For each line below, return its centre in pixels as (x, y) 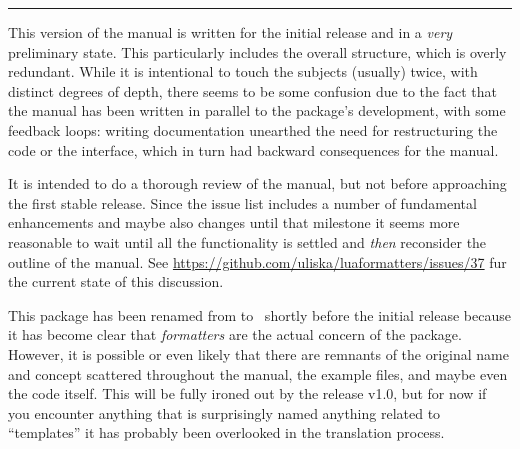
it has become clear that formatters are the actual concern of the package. (235, 334)
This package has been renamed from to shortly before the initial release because (259, 314)
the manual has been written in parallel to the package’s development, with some (257, 110)
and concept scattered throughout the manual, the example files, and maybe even (258, 373)
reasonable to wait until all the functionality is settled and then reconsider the (247, 241)
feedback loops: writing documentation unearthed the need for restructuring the (253, 129)
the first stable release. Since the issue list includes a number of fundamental (242, 202)
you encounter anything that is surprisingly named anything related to (224, 412)
